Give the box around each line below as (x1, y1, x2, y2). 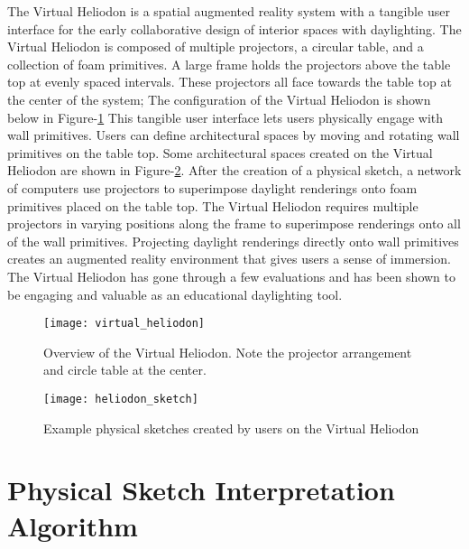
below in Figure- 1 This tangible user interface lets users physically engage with (7, 107, 444, 126)
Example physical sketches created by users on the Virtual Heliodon (43, 418, 419, 437)
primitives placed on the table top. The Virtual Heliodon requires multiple (7, 196, 418, 215)
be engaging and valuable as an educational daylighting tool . (7, 284, 343, 303)
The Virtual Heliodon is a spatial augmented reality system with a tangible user (7, 2, 450, 20)
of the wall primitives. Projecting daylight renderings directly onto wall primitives (7, 231, 459, 250)
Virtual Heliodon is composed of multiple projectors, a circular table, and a (7, 37, 424, 56)
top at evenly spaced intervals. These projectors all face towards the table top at (7, 72, 452, 91)
